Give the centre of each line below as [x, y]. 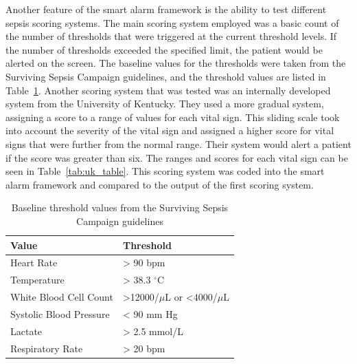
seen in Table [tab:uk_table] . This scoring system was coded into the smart [165, 171]
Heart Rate [34, 263]
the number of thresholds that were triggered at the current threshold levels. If [171, 36]
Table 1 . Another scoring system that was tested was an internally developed [168, 90]
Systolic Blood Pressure [60, 313]
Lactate [26, 331]
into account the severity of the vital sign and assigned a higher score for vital [170, 130]
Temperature [37, 280]
